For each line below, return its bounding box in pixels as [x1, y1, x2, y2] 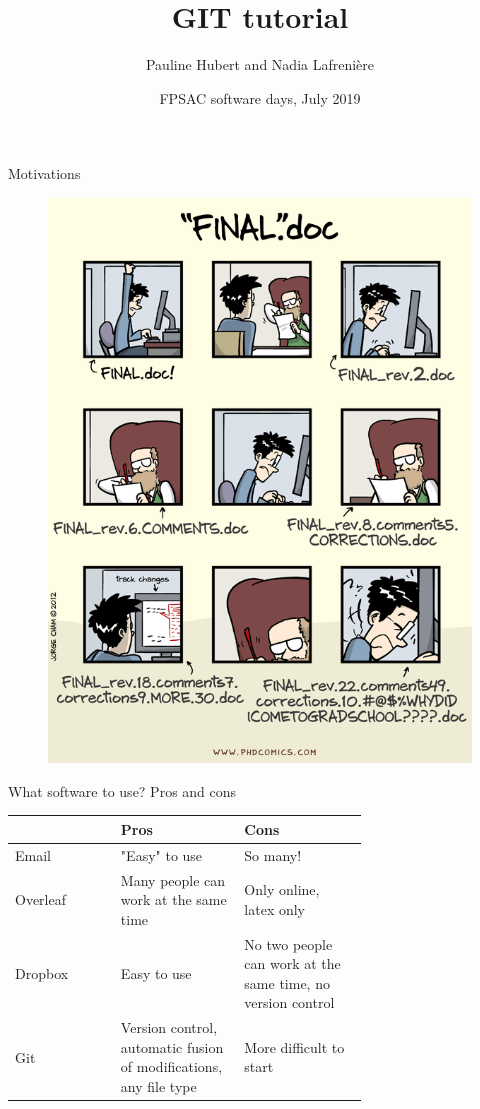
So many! [244, 844, 302, 865]
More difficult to [244, 1036, 345, 1057]
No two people [244, 933, 333, 954]
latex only [244, 899, 306, 919]
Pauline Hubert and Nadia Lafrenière [145, 54, 375, 75]
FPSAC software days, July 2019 [159, 87, 361, 108]
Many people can [120, 869, 226, 890]
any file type [120, 1076, 197, 1097]
